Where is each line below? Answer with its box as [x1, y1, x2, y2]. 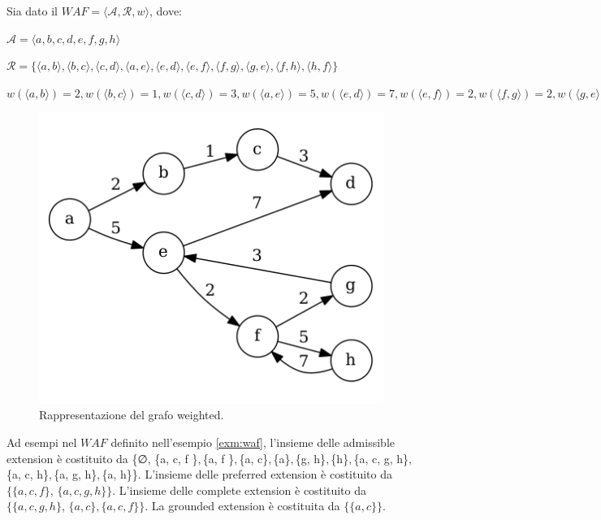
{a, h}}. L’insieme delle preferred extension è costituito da [102, 466, 393, 483]
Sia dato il [6, 2, 58, 19]
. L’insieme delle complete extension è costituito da [112, 481, 366, 498]
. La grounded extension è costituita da [145, 497, 340, 514]
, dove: [149, 2, 182, 19]
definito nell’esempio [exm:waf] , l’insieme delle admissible [110, 434, 395, 451]
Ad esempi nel [6, 434, 77, 451]
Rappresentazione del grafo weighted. [39, 406, 224, 423]
